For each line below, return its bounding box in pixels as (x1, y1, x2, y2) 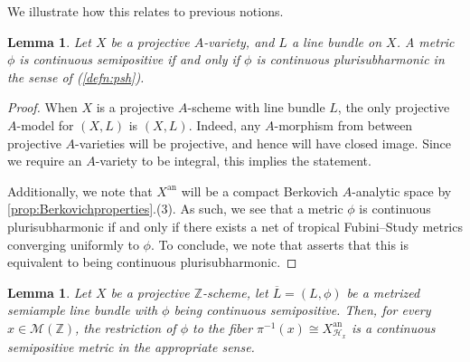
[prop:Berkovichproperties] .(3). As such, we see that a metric (7, 199, 343, 218)
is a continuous (351, 318, 436, 337)
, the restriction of (75, 318, 176, 337)
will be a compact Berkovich (181, 181, 338, 200)
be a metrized (346, 282, 420, 301)
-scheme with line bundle (187, 98, 325, 117)
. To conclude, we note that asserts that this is (150, 234, 409, 253)
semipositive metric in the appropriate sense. (7, 337, 255, 356)
